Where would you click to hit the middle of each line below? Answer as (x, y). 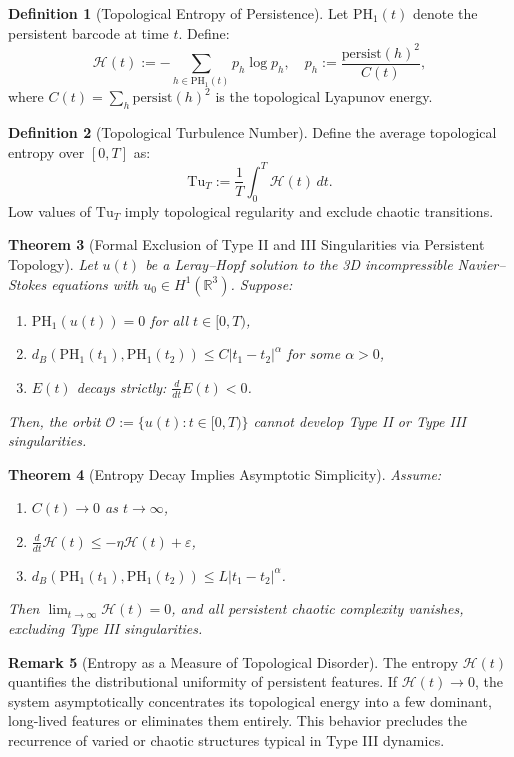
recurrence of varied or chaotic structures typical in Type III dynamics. (226, 739)
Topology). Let (53, 263)
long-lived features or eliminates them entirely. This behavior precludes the (238, 720)
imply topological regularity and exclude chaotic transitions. (309, 210)
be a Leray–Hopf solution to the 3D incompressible (299, 263)
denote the (445, 13)
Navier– (481, 263)
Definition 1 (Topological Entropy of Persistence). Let (178, 13)
